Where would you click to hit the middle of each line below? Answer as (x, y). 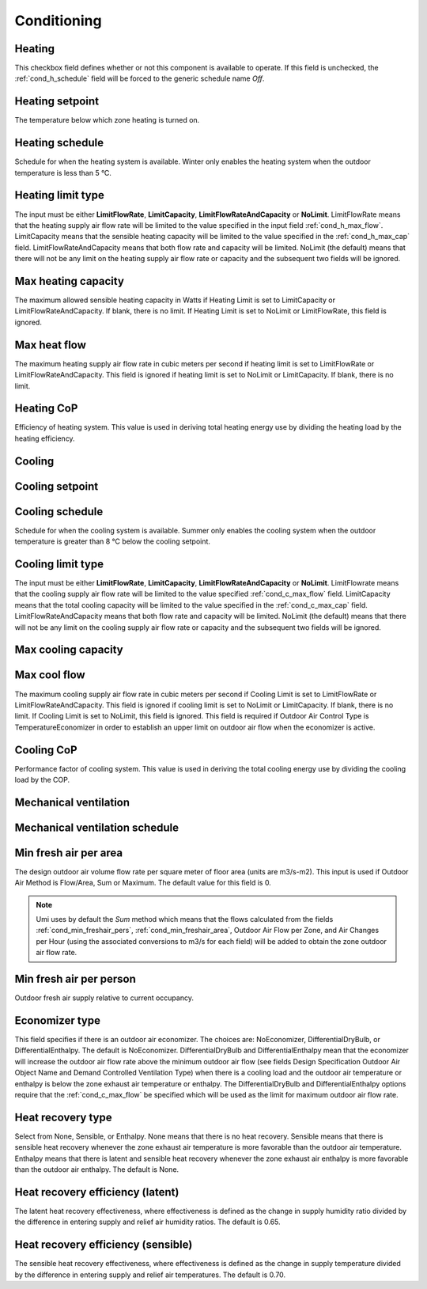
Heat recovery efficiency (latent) (97, 1192)
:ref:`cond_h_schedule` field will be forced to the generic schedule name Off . (140, 78)
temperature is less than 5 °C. (63, 172)
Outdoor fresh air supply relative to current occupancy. (104, 998)
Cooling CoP (46, 750)
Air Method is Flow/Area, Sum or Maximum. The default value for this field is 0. (143, 883)
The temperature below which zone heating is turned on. (107, 120)
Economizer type (57, 1020)
